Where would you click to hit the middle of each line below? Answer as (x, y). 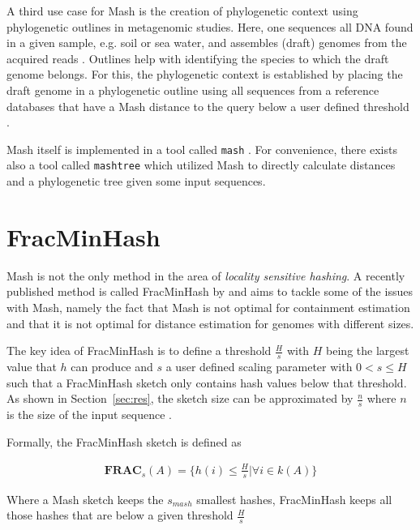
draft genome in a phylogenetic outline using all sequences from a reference (193, 90)
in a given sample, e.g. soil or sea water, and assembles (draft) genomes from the (207, 43)
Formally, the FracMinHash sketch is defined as (124, 441)
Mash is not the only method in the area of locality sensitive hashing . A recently (206, 275)
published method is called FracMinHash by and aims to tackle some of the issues (210, 291)
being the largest (368, 350)
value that (32, 366)
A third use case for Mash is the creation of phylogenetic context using (182, 11)
